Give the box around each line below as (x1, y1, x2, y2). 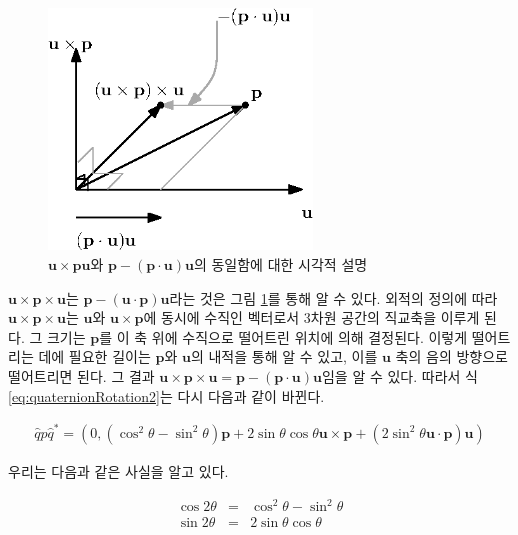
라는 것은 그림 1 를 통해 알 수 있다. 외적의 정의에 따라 (169, 287, 498, 308)
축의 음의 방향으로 (395, 346, 508, 367)
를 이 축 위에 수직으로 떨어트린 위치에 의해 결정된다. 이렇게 (99, 326, 468, 347)
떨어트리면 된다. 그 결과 (8, 365, 155, 386)
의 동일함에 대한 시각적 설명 (193, 254, 368, 274)
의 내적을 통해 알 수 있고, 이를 (190, 346, 378, 367)
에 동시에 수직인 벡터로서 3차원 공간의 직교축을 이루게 (143, 307, 480, 328)
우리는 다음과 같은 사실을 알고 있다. (8, 460, 229, 481)
